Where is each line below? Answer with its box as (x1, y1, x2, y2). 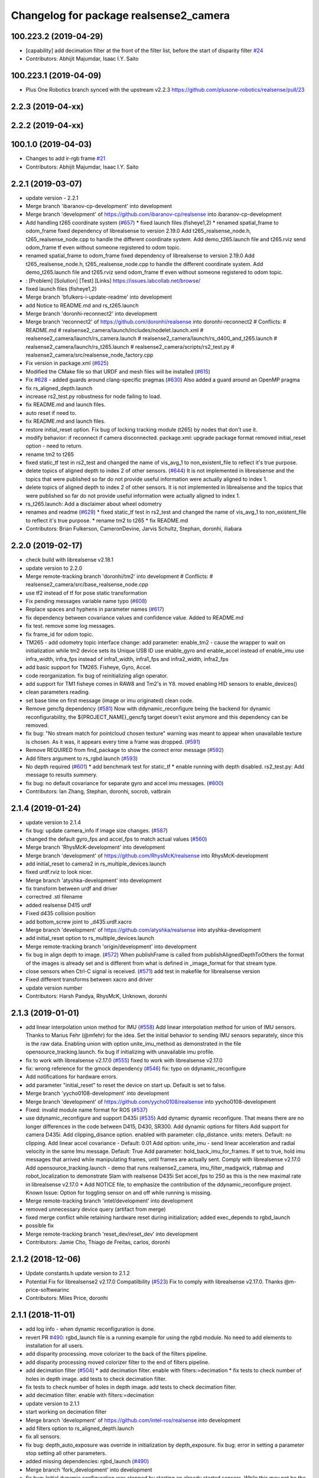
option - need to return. (25, 442, 83, 449)
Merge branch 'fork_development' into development (25, 1466, 152, 1473)
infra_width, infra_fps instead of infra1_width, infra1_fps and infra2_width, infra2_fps (25, 655, 229, 662)
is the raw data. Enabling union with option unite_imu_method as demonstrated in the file (25, 1040, 242, 1047)
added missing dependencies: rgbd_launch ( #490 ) (25, 1458, 149, 1465)
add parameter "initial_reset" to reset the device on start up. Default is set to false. (25, 1081, 226, 1088)
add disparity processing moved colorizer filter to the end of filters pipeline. (25, 1359, 210, 1366)
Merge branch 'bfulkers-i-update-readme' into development (25, 293, 172, 301)
